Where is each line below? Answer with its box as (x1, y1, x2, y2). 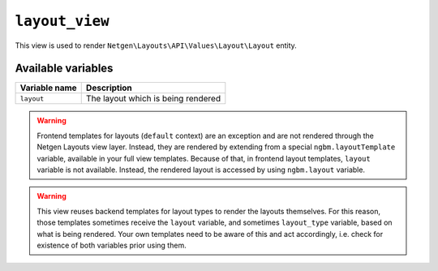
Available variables (15, 62, 114, 75)
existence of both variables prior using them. (36, 240, 187, 250)
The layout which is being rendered (85, 93, 221, 105)
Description (85, 82, 133, 93)
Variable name (19, 82, 77, 93)
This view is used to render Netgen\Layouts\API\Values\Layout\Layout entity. (15, 41, 298, 50)
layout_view (15, 12, 109, 30)
